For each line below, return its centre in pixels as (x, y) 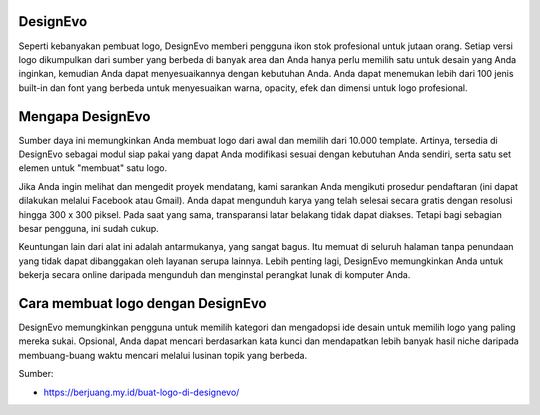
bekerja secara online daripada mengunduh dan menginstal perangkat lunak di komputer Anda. (214, 275)
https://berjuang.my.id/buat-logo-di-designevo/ (141, 392)
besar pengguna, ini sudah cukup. (88, 228)
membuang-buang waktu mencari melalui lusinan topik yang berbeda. (163, 355)
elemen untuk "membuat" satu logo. (93, 168)
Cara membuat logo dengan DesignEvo (142, 303)
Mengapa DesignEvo (84, 116)
